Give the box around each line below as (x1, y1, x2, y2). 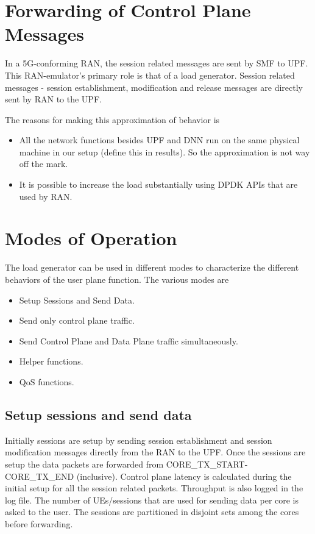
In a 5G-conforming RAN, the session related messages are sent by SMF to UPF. (5, 57, 308, 69)
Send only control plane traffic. (19, 314, 135, 327)
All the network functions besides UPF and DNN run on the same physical (19, 133, 300, 146)
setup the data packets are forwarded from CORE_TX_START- (5, 457, 248, 470)
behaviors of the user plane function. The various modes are (5, 272, 229, 285)
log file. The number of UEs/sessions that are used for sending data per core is (5, 493, 299, 506)
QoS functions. (19, 375, 74, 388)
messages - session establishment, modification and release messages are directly (5, 80, 303, 93)
